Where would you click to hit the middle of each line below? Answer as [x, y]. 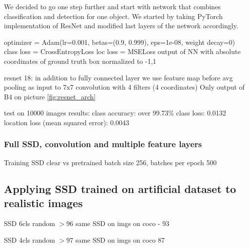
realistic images [43, 203]
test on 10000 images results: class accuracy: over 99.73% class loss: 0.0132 [115, 113]
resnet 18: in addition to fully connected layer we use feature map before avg [118, 77]
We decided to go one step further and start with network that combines [112, 6]
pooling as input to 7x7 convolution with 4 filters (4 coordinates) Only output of [124, 87]
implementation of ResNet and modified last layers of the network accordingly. [121, 26]
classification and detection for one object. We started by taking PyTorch [113, 16]
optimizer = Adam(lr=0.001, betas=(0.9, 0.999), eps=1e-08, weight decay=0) [120, 42]
